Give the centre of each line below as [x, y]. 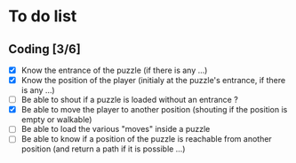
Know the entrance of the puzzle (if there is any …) [114, 70]
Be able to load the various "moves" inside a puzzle [116, 129]
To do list [43, 16]
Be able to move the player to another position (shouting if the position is [154, 110]
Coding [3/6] [44, 49]
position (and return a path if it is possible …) [103, 149]
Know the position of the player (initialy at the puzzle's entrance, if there [153, 81]
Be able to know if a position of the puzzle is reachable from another [146, 139]
